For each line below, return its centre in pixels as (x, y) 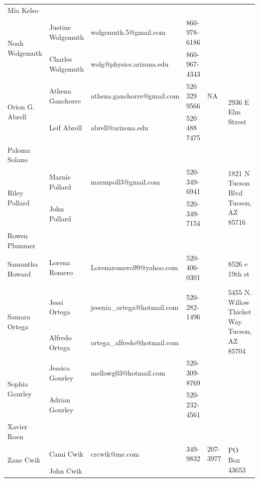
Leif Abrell (65, 128)
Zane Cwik (24, 460)
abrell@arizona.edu (120, 128)
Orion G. (21, 107)
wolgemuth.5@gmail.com (128, 32)
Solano (18, 159)
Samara (19, 316)
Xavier (18, 427)
